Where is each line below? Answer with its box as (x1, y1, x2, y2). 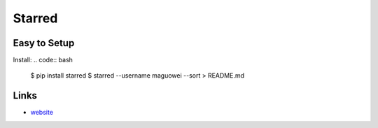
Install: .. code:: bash (13, 56, 73, 64)
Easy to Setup (13, 37, 75, 49)
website (30, 108, 54, 117)
